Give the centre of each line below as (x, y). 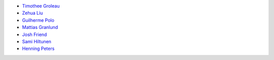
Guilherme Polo (38, 20)
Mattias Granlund (40, 27)
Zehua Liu (32, 13)
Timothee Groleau (41, 6)
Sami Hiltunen (37, 41)
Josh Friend (35, 34)
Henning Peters (38, 49)
